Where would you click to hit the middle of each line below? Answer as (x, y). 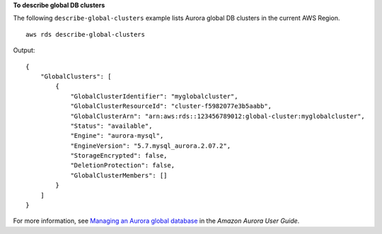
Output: (24, 50)
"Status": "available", (111, 126)
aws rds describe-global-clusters (85, 34)
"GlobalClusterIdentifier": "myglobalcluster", (154, 96)
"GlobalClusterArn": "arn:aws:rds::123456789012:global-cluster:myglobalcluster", (218, 116)
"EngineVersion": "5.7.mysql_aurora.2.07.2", (151, 146)
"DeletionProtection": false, (123, 165)
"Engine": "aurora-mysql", (117, 136)
